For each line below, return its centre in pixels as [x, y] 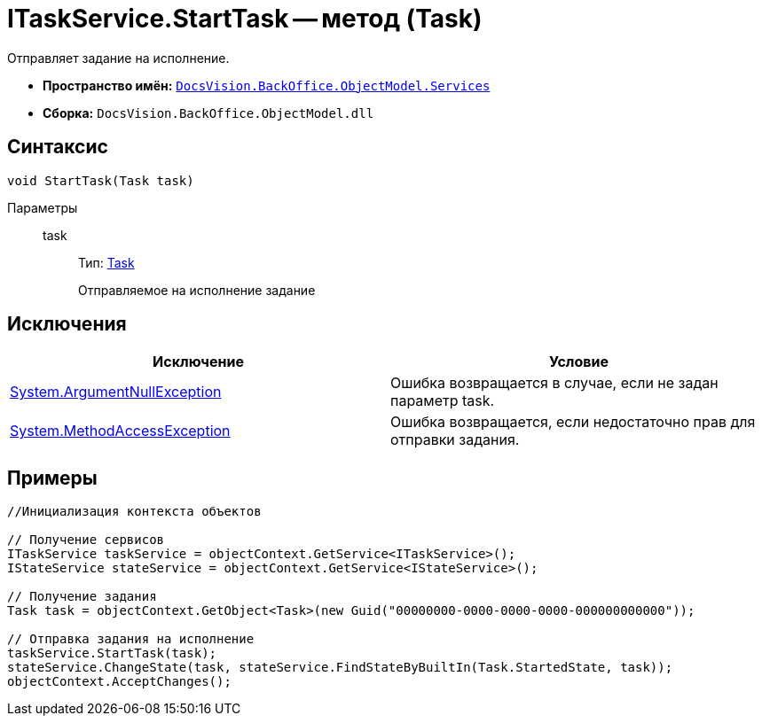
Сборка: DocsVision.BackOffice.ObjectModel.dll [208, 113]
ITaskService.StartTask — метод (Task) [245, 19]
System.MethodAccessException [120, 431]
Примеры [52, 478]
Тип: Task [106, 262]
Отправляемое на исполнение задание [197, 290]
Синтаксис [58, 147]
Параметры [43, 207]
